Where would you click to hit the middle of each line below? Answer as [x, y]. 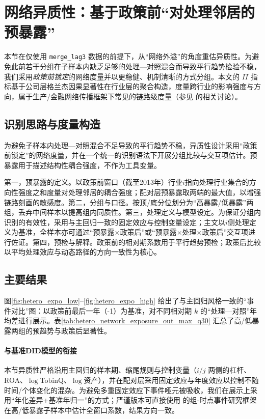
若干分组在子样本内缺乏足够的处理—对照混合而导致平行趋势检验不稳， [143, 66]
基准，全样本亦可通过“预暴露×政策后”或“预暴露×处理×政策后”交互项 [133, 232]
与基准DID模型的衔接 [41, 351]
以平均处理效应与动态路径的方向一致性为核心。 [83, 252]
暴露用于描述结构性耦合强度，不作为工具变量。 [83, 165]
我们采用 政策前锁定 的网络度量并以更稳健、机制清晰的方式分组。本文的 [122, 76]
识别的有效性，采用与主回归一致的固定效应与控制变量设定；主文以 [115, 222]
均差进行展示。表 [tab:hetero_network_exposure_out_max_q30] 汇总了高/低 [128, 320]
